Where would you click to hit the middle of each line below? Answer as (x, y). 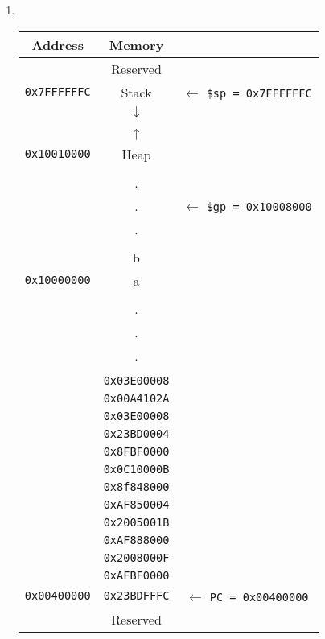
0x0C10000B (136, 469)
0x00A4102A (136, 398)
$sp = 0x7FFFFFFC (259, 93)
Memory (136, 44)
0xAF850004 (136, 504)
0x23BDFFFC (136, 596)
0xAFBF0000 (136, 575)
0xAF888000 (136, 540)
